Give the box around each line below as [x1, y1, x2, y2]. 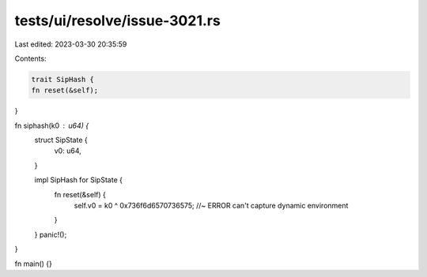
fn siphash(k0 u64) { [14, 121, 89, 130]
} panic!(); [34, 230, 67, 239]
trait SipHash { [31, 75, 95, 84]
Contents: [14, 54, 47, 63]
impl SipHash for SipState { [34, 175, 123, 185]
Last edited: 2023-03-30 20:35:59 [14, 39, 127, 49]
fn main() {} [14, 259, 53, 268]
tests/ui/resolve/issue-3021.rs [14, 12, 221, 29]
